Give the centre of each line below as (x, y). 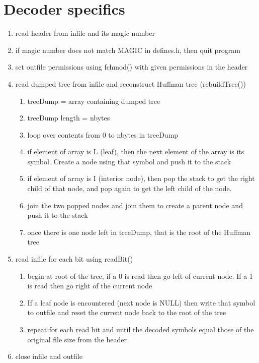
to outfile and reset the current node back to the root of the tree (127, 312)
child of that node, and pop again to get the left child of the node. (129, 188)
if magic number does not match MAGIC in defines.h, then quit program (128, 50)
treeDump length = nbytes (69, 118)
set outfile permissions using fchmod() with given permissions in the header (132, 67)
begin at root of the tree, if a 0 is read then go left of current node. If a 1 (140, 276)
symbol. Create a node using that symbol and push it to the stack (129, 161)
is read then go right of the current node (90, 286)
